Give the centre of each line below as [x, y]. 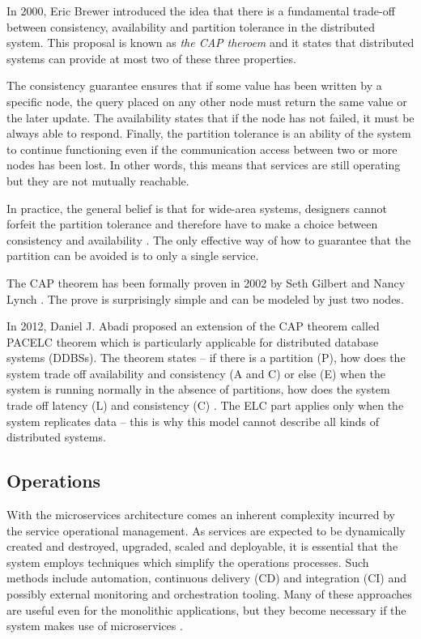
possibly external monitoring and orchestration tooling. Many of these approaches [209, 594]
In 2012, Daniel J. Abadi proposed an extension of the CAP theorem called [193, 326]
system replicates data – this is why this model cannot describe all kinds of [193, 421]
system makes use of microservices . [95, 626]
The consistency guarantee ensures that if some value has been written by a [194, 85]
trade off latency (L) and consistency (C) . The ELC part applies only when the [205, 405]
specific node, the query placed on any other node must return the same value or [207, 101]
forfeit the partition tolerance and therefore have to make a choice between [192, 224]
